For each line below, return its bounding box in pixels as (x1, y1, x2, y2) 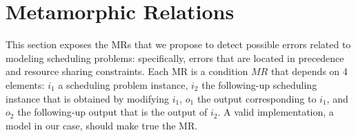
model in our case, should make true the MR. (6, 118, 198, 132)
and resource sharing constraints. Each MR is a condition (6, 64, 248, 78)
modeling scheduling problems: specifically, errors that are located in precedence (6, 50, 344, 65)
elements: (6, 77, 45, 92)
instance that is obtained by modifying (6, 91, 170, 105)
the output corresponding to (197, 91, 317, 105)
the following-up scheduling (201, 77, 317, 92)
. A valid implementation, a (217, 105, 334, 119)
